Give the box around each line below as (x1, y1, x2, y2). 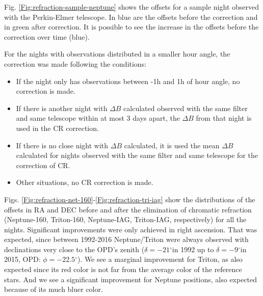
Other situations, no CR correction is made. (16, 177, 153, 187)
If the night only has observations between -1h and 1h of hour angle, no (16, 75, 240, 86)
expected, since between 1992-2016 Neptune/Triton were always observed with (4, 234, 249, 245)
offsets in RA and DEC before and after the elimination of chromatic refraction (4, 204, 252, 214)
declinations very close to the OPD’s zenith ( (4, 244, 145, 254)
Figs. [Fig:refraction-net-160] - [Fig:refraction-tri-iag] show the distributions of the (4, 194, 255, 204)
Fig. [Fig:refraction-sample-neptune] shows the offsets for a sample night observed (4, 2, 259, 12)
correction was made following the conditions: (4, 58, 147, 69)
